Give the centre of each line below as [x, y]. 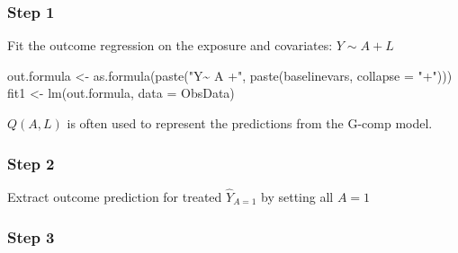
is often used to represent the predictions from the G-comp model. [250, 123]
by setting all [297, 197]
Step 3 [31, 236]
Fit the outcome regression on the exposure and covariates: [170, 45]
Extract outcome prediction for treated [115, 197]
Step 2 [31, 163]
